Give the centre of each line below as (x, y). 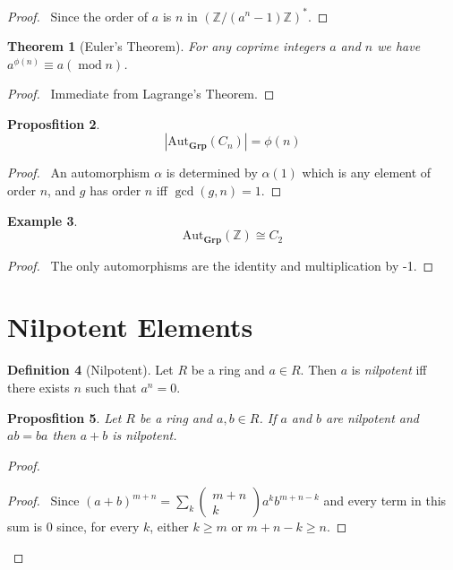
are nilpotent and (373, 417)
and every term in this (385, 501)
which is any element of (367, 173)
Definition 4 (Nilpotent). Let (90, 370)
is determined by (212, 173)
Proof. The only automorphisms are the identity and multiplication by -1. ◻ (221, 265)
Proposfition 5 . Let (64, 417)
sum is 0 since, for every (73, 527)
